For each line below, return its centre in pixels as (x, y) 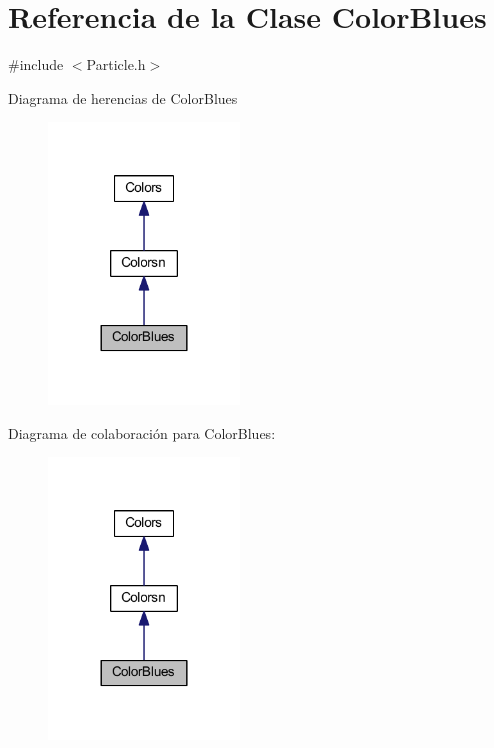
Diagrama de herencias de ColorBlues (123, 97)
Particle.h (116, 64)
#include (36, 64)
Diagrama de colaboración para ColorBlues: (142, 432)
